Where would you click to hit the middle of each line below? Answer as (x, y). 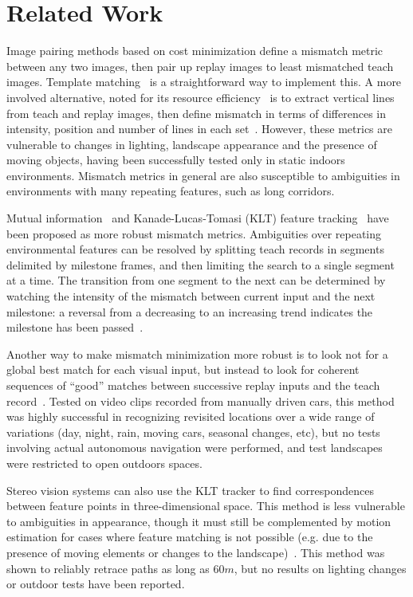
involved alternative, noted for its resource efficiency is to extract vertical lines (201, 97)
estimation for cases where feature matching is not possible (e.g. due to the (190, 537)
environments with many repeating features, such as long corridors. (171, 191)
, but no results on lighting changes (320, 568)
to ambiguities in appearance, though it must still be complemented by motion (199, 521)
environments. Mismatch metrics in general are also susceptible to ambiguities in (203, 175)
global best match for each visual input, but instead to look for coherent (183, 369)
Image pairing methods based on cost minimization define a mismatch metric (195, 51)
